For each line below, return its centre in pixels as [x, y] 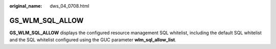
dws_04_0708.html [70, 6]
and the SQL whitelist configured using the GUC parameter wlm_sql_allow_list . [93, 40]
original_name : [26, 6]
